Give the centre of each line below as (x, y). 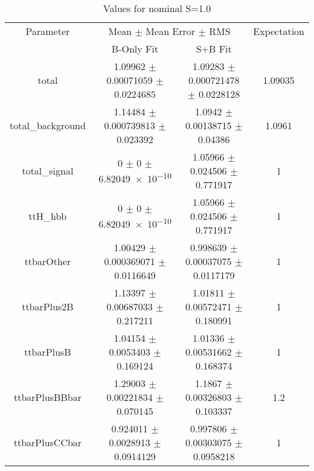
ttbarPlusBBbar (47, 397)
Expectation (279, 31)
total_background (48, 125)
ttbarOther (48, 261)
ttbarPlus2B (48, 306)
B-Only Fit (135, 49)
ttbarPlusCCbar (48, 442)
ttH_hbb (48, 216)
